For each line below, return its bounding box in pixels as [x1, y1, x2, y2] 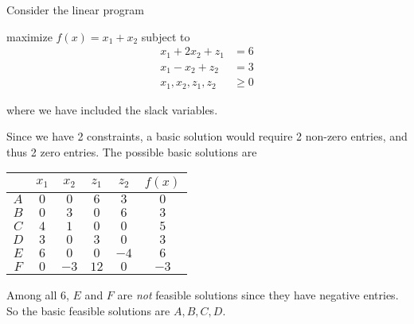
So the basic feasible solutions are [6, 303, 170, 319]
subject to [141, 28, 190, 44]
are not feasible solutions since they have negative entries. [117, 287, 399, 303]
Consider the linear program [6, 2, 144, 17]
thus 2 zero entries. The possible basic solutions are [6, 143, 257, 160]
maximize [6, 28, 53, 44]
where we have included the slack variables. [6, 101, 218, 118]
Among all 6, [6, 287, 69, 303]
